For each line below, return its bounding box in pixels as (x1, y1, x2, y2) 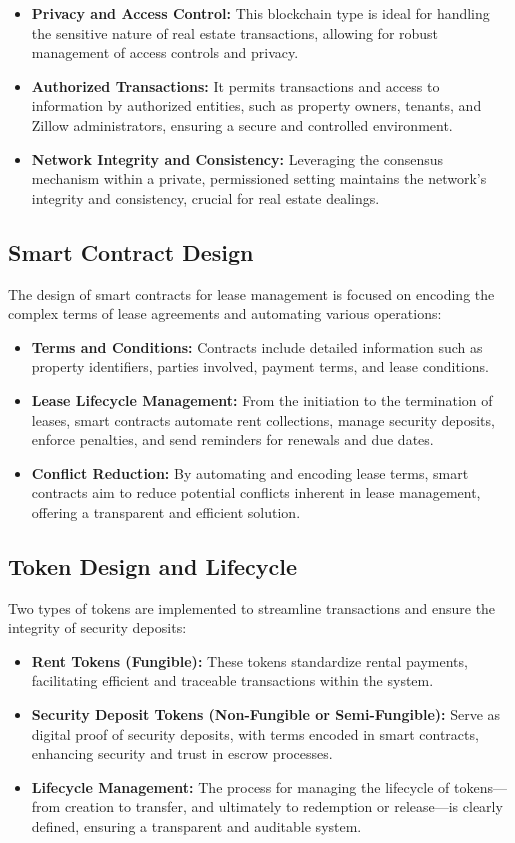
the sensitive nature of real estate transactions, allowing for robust (31, 22, 439, 43)
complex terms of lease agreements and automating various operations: (8, 303, 442, 324)
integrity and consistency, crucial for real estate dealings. (31, 187, 380, 208)
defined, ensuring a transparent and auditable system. (31, 816, 362, 837)
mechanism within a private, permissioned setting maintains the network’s (31, 168, 487, 189)
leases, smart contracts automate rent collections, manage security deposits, (31, 409, 495, 430)
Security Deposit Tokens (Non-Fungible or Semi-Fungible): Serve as (31, 704, 501, 725)
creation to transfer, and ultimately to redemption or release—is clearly (64, 796, 503, 817)
